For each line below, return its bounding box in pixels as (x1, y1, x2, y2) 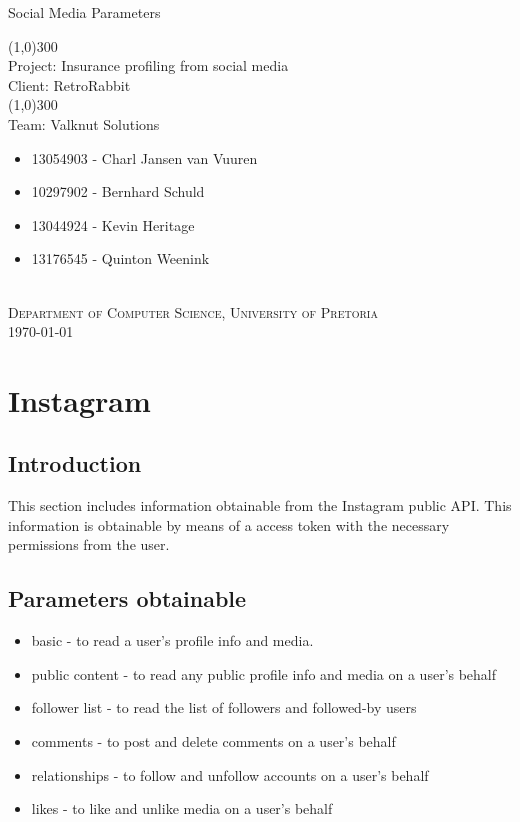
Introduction (8, 448, 142, 479)
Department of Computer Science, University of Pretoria (8, 301, 378, 322)
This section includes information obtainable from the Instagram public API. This (8, 495, 512, 516)
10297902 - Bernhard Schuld (31, 181, 205, 202)
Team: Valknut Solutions (8, 113, 160, 134)
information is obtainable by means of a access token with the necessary (8, 514, 450, 535)
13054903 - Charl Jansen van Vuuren (31, 147, 258, 168)
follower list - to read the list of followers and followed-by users (31, 697, 417, 718)
